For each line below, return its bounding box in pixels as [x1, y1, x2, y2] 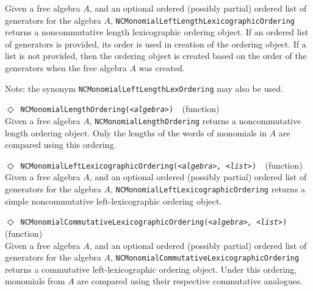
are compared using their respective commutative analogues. [77, 275, 303, 287]
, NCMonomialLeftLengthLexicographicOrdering [110, 13, 295, 26]
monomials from [5, 275, 65, 287]
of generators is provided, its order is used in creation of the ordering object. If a [5, 37, 306, 50]
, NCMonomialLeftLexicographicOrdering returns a [110, 183, 306, 195]
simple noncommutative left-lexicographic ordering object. [5, 194, 222, 207]
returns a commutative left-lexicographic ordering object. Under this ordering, [5, 262, 297, 275]
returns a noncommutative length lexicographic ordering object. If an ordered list [5, 26, 309, 38]
